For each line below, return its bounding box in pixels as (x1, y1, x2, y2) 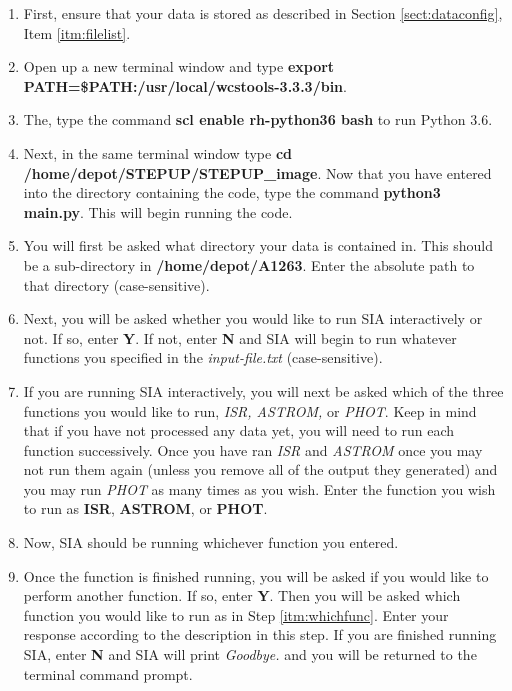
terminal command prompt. (23, 663, 193, 684)
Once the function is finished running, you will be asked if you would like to (23, 565, 489, 586)
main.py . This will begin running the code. (23, 201, 293, 222)
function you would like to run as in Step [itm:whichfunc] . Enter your (23, 604, 449, 625)
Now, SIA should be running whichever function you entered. (23, 532, 399, 553)
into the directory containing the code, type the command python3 (23, 182, 441, 203)
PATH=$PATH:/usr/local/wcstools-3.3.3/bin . (23, 75, 347, 96)
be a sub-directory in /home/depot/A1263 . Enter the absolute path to (23, 254, 475, 275)
